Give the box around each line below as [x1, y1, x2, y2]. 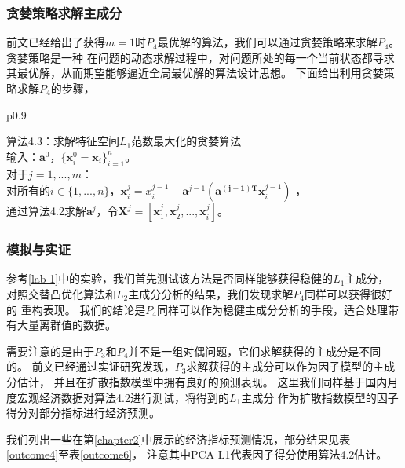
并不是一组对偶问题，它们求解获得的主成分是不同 [128, 342, 381, 359]
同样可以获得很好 [304, 285, 392, 302]
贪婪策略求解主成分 [6, 2, 122, 22]
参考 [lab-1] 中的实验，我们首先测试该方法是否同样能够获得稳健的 [6, 270, 334, 287]
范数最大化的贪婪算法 [131, 133, 242, 149]
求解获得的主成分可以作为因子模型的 [186, 358, 374, 375]
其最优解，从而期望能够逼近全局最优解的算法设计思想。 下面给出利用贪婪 [6, 64, 384, 81]
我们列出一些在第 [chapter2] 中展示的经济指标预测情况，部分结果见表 [6, 430, 351, 447]
